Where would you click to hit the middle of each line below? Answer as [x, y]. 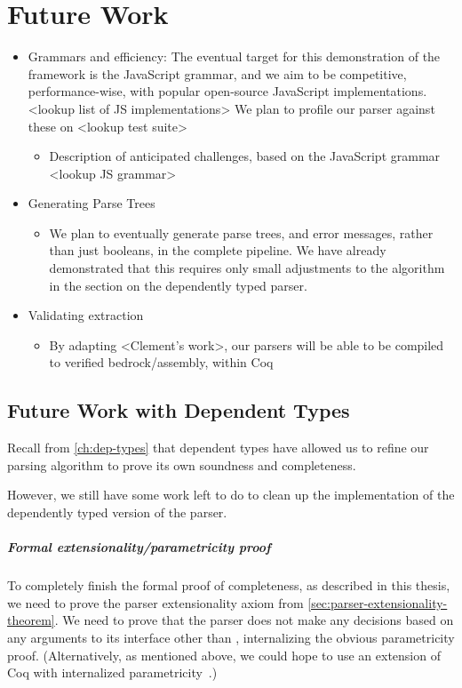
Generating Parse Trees [92, 203]
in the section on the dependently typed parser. [178, 285]
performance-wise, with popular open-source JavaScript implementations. [227, 91]
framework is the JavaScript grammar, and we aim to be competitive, [217, 73]
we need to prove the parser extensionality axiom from [155, 602]
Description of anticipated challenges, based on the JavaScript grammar [245, 156]
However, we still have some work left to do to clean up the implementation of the [231, 495]
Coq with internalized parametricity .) [112, 672]
